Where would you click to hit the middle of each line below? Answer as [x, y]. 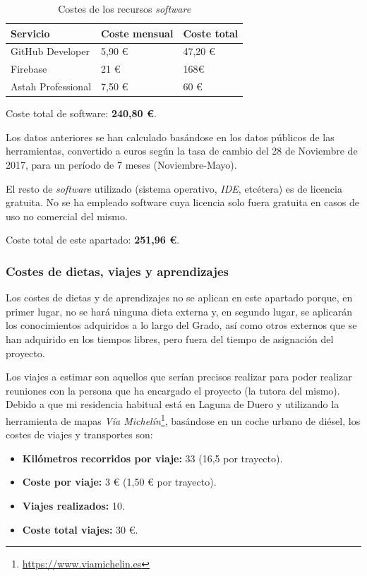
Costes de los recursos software [125, 8]
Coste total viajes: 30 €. [80, 529]
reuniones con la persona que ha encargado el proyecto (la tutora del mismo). [173, 390]
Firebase [29, 69]
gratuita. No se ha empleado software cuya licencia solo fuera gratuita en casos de [182, 202]
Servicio [30, 33]
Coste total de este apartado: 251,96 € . [93, 240]
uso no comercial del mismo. [67, 216]
